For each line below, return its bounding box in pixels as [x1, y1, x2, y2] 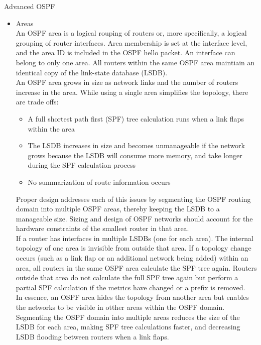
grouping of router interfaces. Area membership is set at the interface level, [16, 37, 247, 48]
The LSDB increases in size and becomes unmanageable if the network [28, 140, 245, 151]
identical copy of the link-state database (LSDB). [16, 67, 168, 77]
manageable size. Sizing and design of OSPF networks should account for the [16, 213, 253, 223]
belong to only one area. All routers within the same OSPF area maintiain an [16, 57, 255, 67]
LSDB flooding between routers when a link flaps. [16, 331, 169, 341]
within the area [28, 123, 75, 134]
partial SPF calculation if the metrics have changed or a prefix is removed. [16, 282, 245, 292]
